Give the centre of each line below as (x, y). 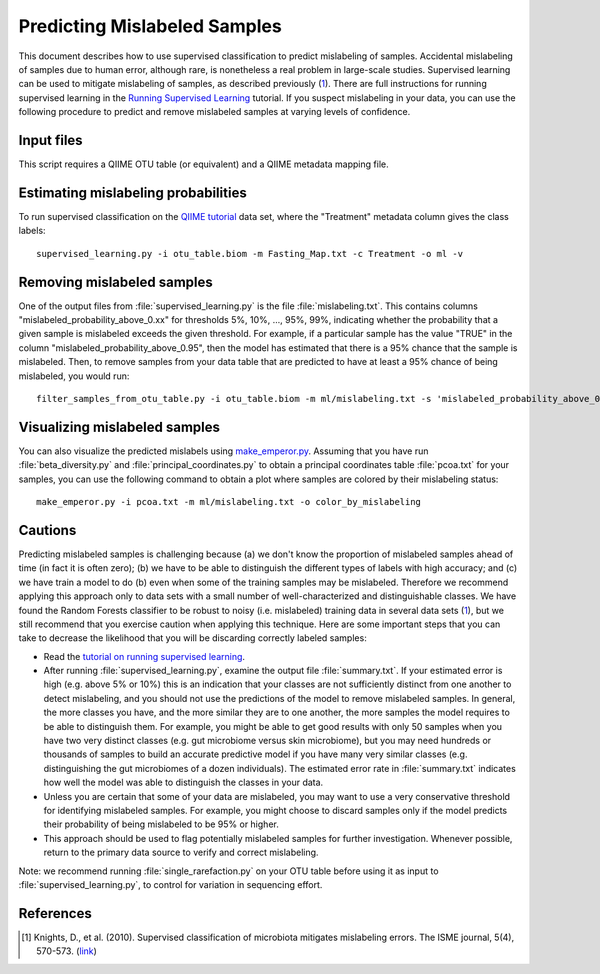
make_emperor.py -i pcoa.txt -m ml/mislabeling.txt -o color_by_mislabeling (229, 502)
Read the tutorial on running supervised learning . (144, 656)
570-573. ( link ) (66, 951)
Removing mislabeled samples (116, 281)
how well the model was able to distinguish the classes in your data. (183, 782)
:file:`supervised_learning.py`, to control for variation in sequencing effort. (170, 884)
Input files (51, 140)
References (55, 913)
